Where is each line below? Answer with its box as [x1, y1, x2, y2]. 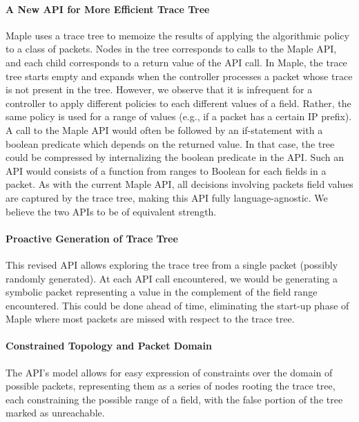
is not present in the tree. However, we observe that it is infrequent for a [6, 82, 313, 97]
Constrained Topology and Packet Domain [6, 338, 212, 353]
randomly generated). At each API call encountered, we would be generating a [6, 271, 338, 285]
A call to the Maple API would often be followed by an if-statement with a [6, 122, 323, 137]
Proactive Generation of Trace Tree [6, 231, 178, 245]
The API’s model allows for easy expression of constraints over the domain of [6, 365, 333, 379]
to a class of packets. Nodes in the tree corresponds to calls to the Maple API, [6, 41, 337, 56]
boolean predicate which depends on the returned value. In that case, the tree [6, 136, 335, 151]
